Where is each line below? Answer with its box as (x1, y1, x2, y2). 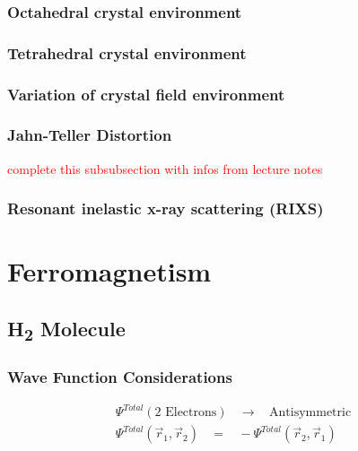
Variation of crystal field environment (7, 82, 285, 105)
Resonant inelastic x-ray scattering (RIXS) (7, 197, 324, 220)
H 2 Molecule (7, 314, 126, 346)
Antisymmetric (269, 406, 352, 420)
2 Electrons (154, 406, 217, 420)
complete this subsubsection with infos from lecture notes (7, 159, 323, 178)
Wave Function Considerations (7, 365, 232, 387)
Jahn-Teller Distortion (7, 124, 172, 146)
